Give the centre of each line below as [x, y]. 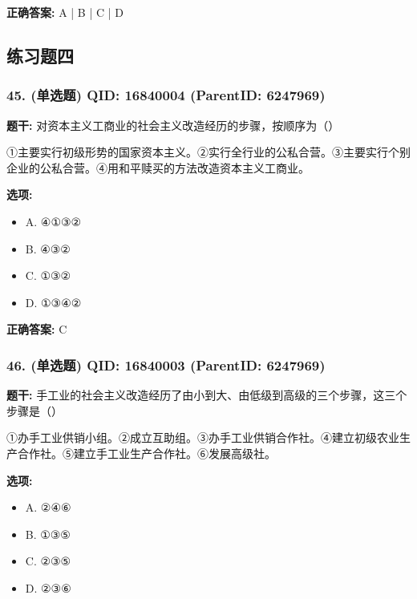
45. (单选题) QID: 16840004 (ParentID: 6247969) [166, 95]
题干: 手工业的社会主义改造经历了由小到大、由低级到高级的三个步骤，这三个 [207, 395]
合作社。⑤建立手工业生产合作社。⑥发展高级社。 [146, 453]
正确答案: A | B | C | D [65, 12]
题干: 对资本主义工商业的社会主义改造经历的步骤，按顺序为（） [173, 125]
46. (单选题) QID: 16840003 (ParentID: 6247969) [166, 364]
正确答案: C [37, 329]
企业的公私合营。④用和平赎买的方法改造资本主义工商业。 [158, 167]
